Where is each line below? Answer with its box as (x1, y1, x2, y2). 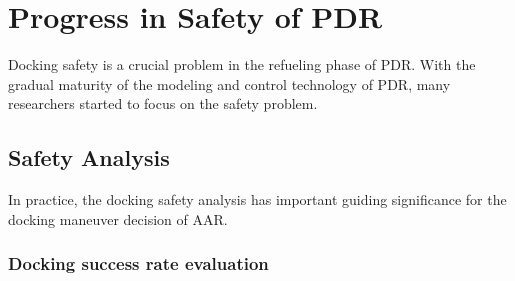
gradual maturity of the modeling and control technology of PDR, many (8, 73, 451, 94)
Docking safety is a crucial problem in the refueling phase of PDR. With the (8, 54, 476, 75)
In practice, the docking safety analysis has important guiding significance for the (8, 189, 507, 210)
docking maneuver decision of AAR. (8, 208, 228, 229)
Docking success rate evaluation (8, 251, 269, 276)
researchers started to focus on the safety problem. (8, 93, 318, 114)
